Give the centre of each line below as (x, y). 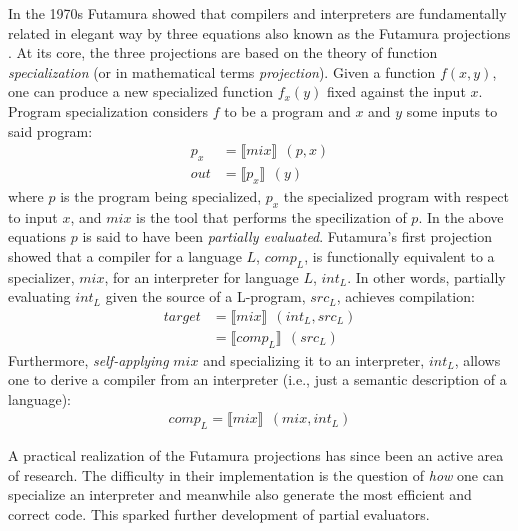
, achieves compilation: (405, 296)
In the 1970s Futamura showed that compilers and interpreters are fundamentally (257, 13)
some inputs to (452, 110)
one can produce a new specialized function (140, 91)
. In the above (461, 216)
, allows (477, 359)
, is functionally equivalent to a (399, 255)
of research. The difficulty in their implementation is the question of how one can (256, 474)
